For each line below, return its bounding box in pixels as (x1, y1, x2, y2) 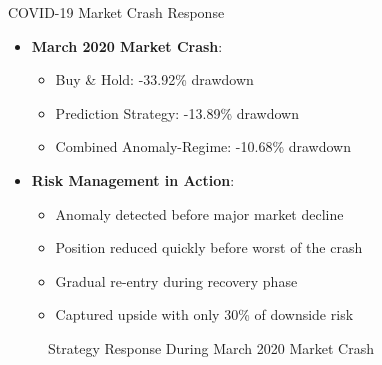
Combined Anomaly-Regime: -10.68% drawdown (55, 136, 351, 157)
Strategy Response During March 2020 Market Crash (48, 337, 374, 358)
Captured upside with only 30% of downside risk (55, 304, 354, 325)
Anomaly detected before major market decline (55, 203, 344, 224)
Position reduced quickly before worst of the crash (55, 237, 363, 258)
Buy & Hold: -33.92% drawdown (55, 69, 254, 90)
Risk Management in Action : (31, 169, 235, 190)
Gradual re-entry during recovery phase (55, 270, 298, 291)
